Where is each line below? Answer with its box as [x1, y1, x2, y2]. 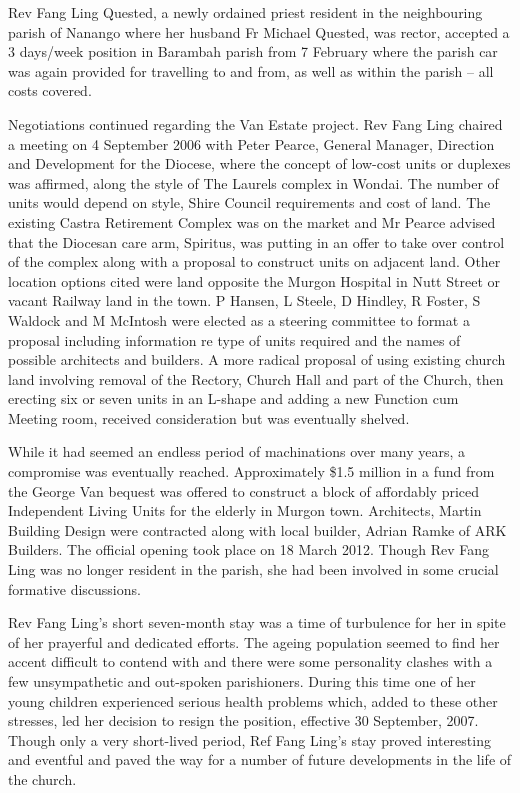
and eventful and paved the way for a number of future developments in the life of [8, 749, 512, 770]
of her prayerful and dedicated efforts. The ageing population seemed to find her [8, 631, 500, 652]
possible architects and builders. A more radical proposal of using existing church [8, 349, 506, 370]
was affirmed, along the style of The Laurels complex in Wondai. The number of [8, 172, 499, 193]
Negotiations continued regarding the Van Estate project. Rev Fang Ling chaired [8, 113, 503, 134]
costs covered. [8, 80, 92, 101]
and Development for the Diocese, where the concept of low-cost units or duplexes [8, 153, 511, 174]
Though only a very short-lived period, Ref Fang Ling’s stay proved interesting [8, 729, 491, 750]
